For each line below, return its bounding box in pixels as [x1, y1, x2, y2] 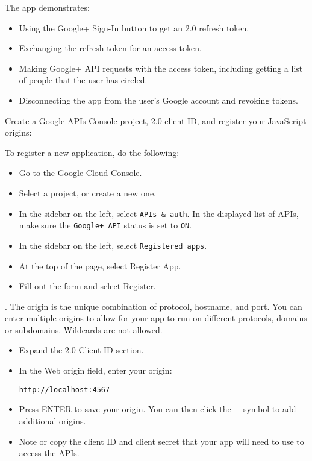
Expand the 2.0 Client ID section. [19, 343, 144, 356]
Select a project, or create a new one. [19, 186, 156, 199]
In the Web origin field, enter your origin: [19, 364, 172, 377]
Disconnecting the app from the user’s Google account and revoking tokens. [19, 93, 298, 106]
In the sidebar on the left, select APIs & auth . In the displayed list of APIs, [19, 207, 299, 219]
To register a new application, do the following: [5, 146, 179, 158]
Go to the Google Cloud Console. [19, 166, 142, 179]
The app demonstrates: [5, 1, 90, 13]
